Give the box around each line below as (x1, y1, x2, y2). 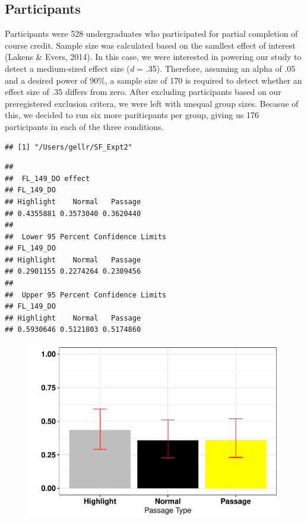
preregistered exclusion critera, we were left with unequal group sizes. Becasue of (5, 97, 299, 109)
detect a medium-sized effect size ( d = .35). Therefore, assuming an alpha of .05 (5, 62, 296, 74)
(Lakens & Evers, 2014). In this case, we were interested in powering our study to (5, 50, 302, 63)
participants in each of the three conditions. (5, 120, 164, 132)
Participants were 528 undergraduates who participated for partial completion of (5, 27, 298, 40)
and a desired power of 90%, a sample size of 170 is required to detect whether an (5, 74, 302, 86)
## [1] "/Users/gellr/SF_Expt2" (5, 142, 132, 151)
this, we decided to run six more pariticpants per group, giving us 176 (5, 109, 259, 121)
